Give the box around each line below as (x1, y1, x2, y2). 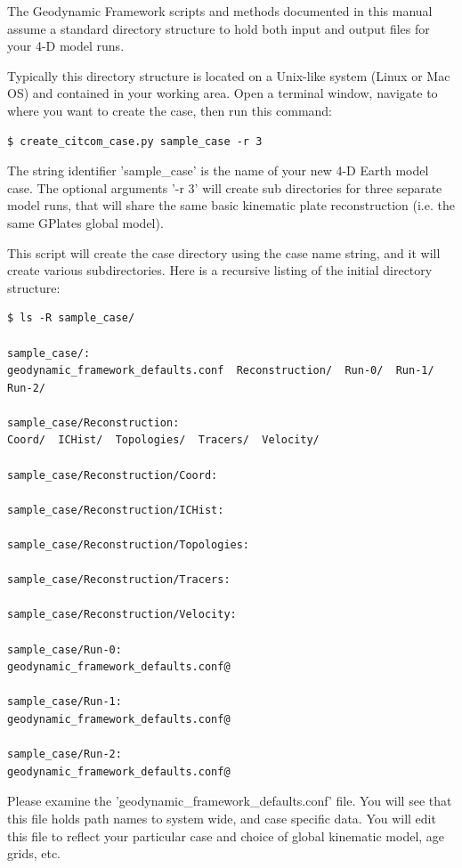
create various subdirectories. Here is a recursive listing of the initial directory (7, 261, 433, 280)
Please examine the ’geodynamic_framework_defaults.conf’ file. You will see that (7, 791, 452, 810)
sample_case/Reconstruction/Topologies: (7, 539, 250, 552)
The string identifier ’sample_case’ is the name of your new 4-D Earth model (7, 161, 429, 180)
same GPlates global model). (7, 213, 164, 231)
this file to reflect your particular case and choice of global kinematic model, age (7, 826, 445, 845)
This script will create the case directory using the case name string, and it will (7, 243, 441, 262)
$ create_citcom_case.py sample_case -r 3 (7, 134, 263, 148)
